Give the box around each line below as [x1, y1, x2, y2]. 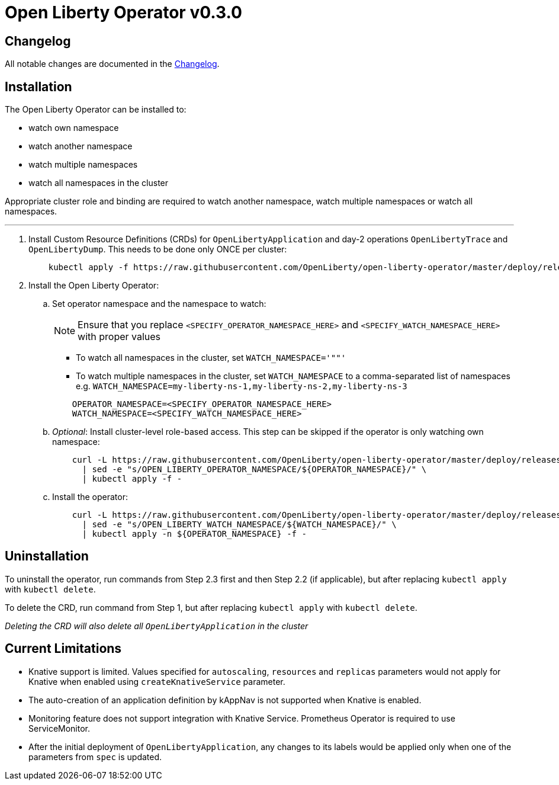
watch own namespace [28, 123, 119, 133]
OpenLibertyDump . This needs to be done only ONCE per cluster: [28, 244, 287, 255]
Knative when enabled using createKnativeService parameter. [28, 676, 285, 687]
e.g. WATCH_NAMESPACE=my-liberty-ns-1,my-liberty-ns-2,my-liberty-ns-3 [76, 381, 407, 392]
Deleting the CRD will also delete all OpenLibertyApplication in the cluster [5, 620, 309, 631]
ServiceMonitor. [28, 723, 91, 733]
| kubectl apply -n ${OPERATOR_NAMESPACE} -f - [82, 529, 307, 539]
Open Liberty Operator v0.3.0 [5, 2, 242, 23]
